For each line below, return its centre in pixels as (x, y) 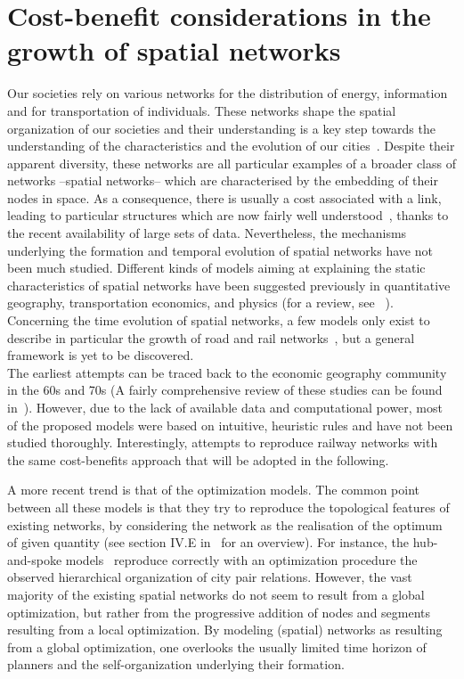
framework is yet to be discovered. (101, 355)
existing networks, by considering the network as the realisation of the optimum (225, 524)
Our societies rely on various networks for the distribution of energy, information (228, 93)
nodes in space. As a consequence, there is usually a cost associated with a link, (224, 197)
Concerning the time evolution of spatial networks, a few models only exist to (219, 320)
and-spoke (35, 559)
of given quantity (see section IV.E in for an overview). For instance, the (208, 542)
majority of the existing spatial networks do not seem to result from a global (216, 594)
